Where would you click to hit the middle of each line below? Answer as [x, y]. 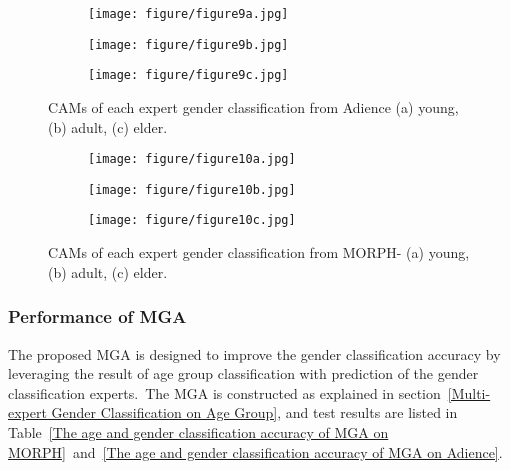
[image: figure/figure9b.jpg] [188, 44]
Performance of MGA [97, 316]
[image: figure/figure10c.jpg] [192, 220]
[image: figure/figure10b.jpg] [192, 189]
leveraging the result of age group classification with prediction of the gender [243, 373]
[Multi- [469, 392]
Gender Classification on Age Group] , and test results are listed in [254, 412]
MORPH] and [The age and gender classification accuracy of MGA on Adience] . [255, 451]
